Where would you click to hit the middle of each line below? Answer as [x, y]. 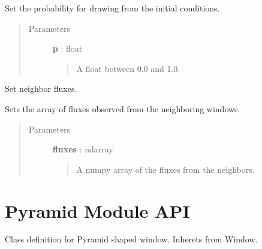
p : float [67, 48]
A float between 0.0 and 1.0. [128, 68]
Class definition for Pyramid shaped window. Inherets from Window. [131, 239]
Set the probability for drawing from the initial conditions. [112, 8]
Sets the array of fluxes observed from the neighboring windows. [123, 108]
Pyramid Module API [97, 210]
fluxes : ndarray [83, 149]
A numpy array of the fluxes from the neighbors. [165, 169]
